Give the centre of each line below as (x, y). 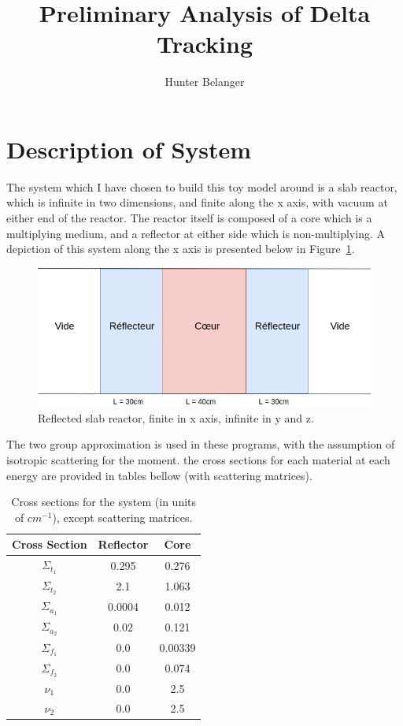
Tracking (205, 44)
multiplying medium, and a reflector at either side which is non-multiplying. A (196, 233)
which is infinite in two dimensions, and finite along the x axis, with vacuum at (197, 202)
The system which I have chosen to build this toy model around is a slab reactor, (202, 186)
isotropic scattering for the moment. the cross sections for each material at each (198, 459)
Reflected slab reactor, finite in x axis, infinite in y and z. (176, 417)
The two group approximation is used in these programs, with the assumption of (201, 444)
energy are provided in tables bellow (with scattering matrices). (159, 475)
